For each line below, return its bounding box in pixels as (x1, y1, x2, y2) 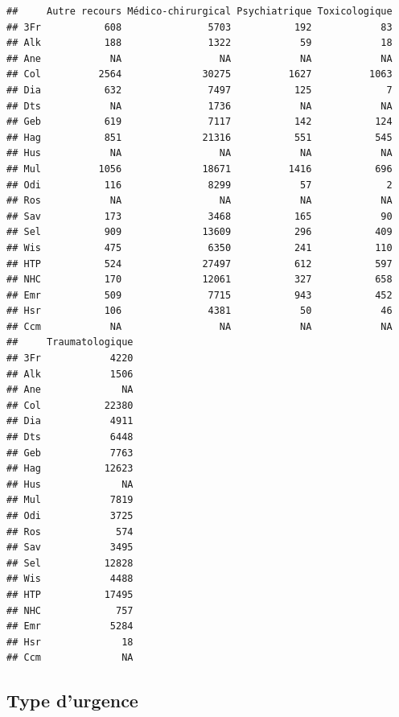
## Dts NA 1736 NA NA (6, 100, 393, 112)
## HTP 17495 (6, 588, 134, 600)
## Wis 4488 (6, 573, 134, 585)
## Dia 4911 (6, 415, 134, 427)
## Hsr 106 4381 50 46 (6, 305, 393, 317)
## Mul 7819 (6, 494, 134, 506)
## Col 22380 (6, 399, 134, 411)
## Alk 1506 (6, 368, 134, 380)
